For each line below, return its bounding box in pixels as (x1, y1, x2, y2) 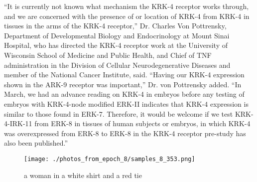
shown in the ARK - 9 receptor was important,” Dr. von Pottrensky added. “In (4, 79, 242, 89)
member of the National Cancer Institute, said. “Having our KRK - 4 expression (4, 69, 245, 80)
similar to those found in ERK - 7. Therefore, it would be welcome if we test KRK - (4, 108, 254, 119)
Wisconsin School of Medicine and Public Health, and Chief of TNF (4, 49, 212, 60)
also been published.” (4, 138, 68, 148)
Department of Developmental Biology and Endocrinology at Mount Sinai (4, 30, 230, 40)
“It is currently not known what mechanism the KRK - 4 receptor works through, (4, 1, 249, 11)
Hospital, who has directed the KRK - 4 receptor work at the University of (4, 40, 228, 50)
